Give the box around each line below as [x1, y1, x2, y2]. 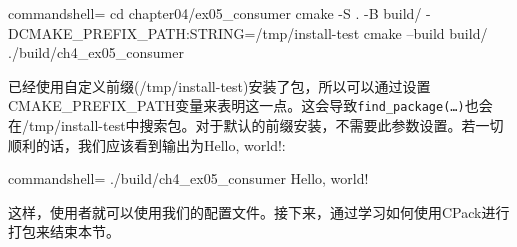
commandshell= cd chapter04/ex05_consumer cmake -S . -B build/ [8, 3, 422, 23]
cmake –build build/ [363, 22, 488, 43]
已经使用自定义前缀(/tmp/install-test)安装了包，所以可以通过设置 [8, 75, 431, 96]
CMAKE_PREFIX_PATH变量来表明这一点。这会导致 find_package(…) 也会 [8, 95, 493, 116]
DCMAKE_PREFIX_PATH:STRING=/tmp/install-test [8, 22, 360, 43]
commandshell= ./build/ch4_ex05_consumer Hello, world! [8, 168, 369, 189]
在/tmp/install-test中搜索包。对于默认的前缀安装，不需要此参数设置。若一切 [8, 115, 504, 136]
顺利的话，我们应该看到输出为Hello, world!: [8, 134, 286, 155]
